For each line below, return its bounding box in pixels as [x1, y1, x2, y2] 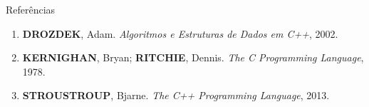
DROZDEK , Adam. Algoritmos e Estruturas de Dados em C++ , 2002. [22, 26, 338, 41]
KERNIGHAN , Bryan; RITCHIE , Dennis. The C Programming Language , [22, 50, 364, 65]
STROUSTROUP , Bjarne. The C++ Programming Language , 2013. [22, 88, 330, 103]
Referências [6, 2, 56, 16]
